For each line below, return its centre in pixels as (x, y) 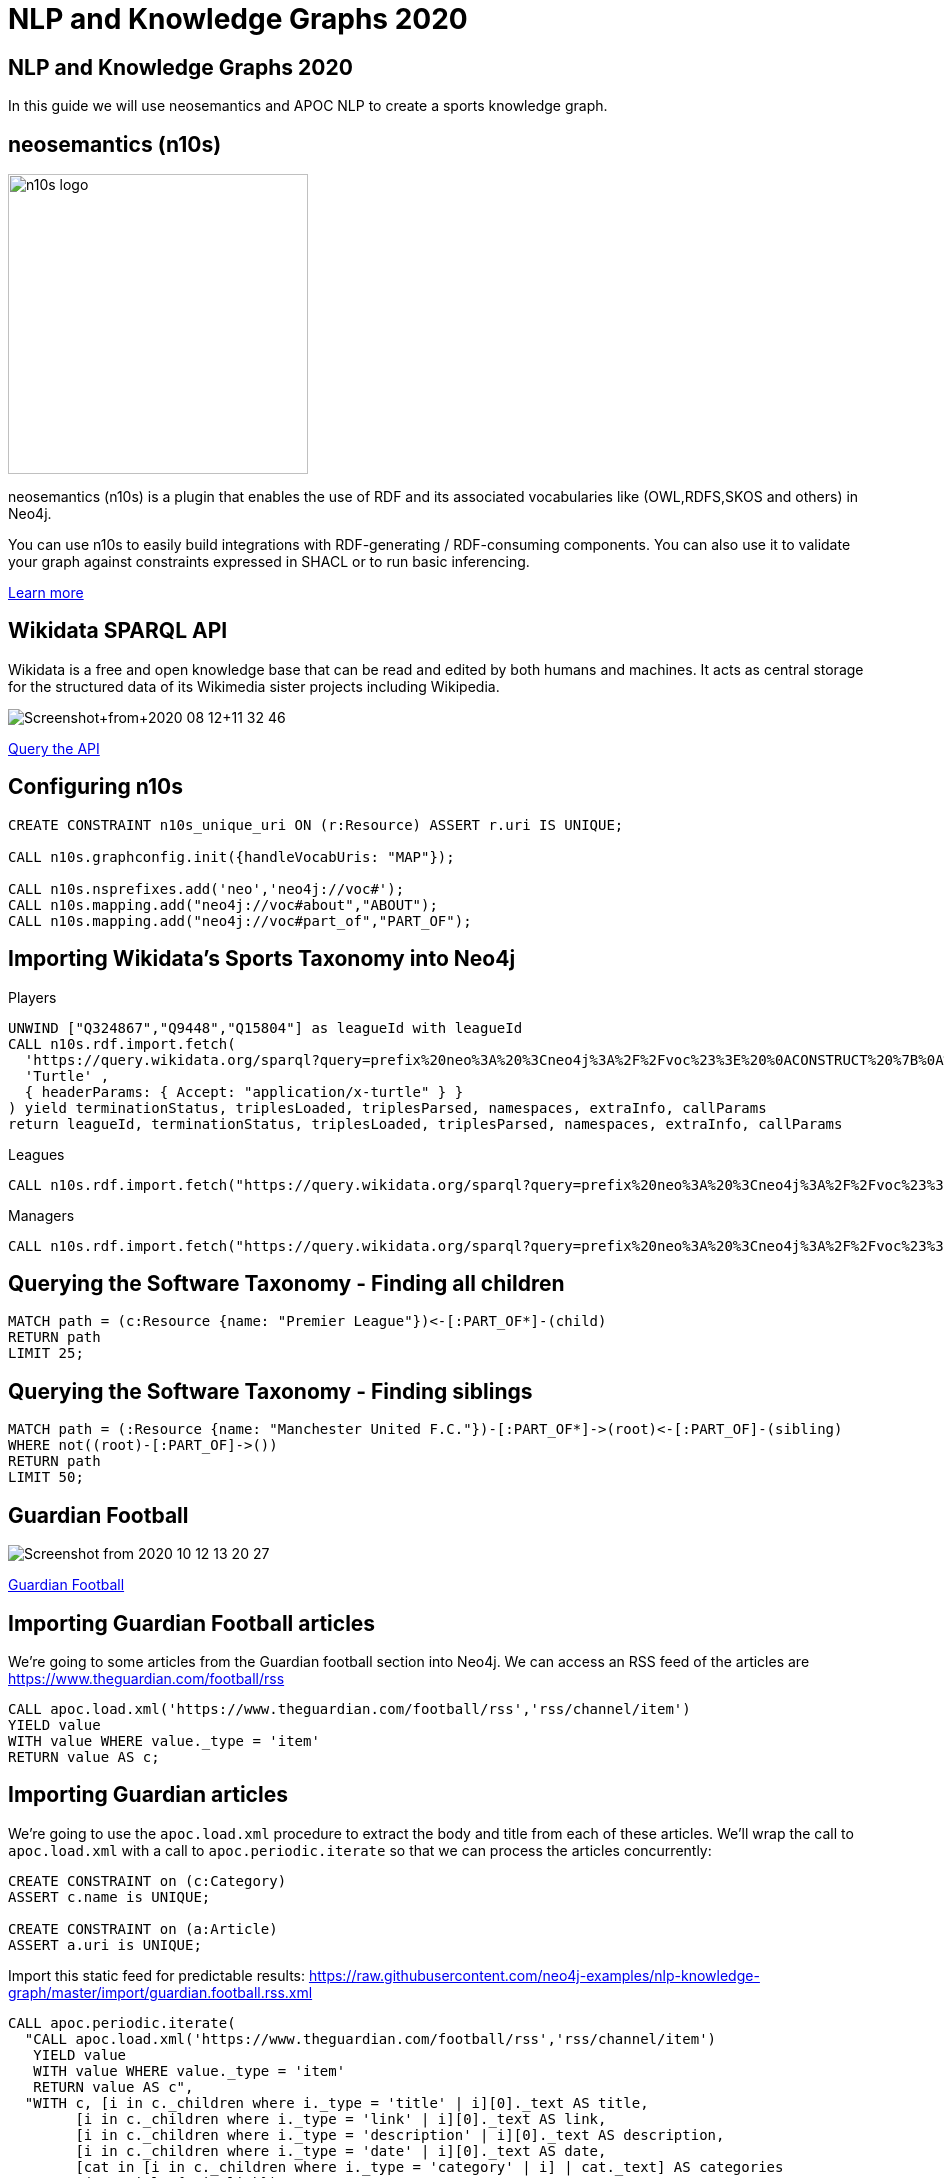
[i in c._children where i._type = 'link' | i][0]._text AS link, (341, 2118)
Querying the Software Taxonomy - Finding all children (286, 1283)
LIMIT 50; (46, 1477)
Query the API (54, 748)
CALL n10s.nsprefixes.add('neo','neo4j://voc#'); (206, 888)
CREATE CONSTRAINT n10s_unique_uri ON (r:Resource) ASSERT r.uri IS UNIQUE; (316, 824)
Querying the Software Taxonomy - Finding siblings (270, 1391)
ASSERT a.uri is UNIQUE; (105, 1944)
